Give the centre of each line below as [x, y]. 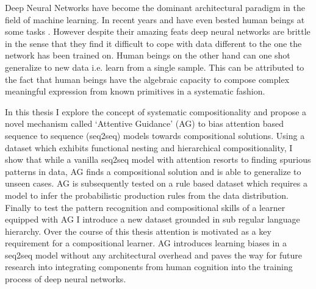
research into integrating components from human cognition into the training [149, 267]
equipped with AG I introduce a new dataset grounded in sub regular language [153, 219]
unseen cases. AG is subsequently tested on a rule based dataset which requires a [156, 183]
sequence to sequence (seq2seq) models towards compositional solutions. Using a [155, 135]
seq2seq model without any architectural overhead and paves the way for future [153, 255]
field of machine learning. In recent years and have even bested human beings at [155, 19]
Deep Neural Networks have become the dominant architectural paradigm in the [155, 7]
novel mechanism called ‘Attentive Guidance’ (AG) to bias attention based [144, 123]
